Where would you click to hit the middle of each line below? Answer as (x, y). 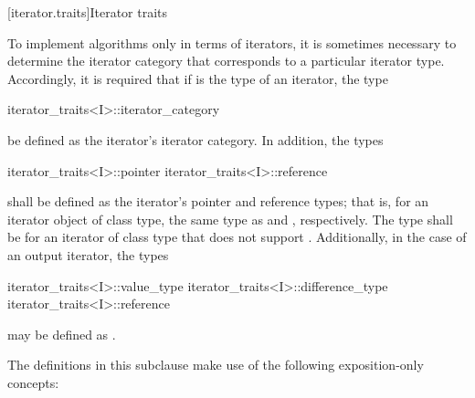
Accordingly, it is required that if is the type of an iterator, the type (198, 78)
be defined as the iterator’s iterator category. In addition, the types (195, 139)
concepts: (33, 382)
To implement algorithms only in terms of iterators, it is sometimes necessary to (232, 42)
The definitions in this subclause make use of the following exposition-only (216, 365)
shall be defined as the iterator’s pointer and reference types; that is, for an (218, 201)
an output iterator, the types (88, 254)
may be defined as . (62, 334)
